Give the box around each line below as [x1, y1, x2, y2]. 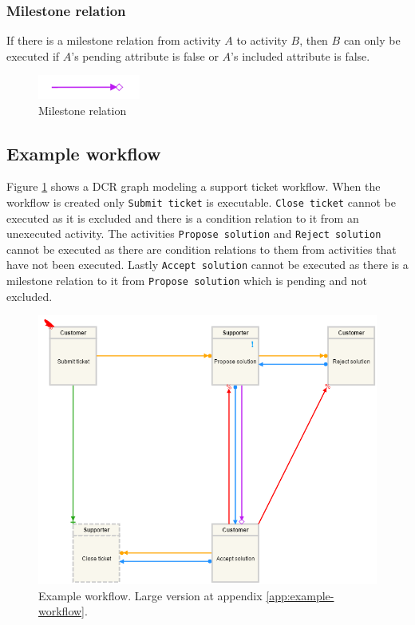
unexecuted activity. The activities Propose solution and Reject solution [6, 225, 381, 242]
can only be [343, 32, 401, 49]
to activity [236, 32, 287, 49]
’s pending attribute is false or [71, 47, 219, 64]
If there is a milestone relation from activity [6, 32, 221, 49]
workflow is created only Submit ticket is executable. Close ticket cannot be [6, 193, 396, 210]
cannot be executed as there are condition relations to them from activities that [6, 240, 397, 257]
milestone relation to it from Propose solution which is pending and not [6, 272, 367, 289]
